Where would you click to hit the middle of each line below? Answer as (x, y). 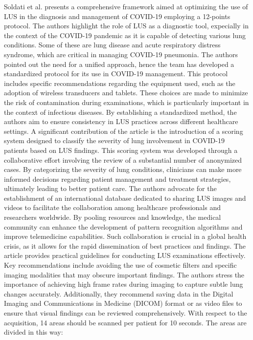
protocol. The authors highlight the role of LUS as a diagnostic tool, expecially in (126, 26)
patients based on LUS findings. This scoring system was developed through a (121, 150)
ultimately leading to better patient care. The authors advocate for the (110, 188)
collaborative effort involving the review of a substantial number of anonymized (123, 159)
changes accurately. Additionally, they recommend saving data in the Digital (119, 293)
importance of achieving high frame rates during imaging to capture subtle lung (124, 284)
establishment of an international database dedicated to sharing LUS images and (125, 198)
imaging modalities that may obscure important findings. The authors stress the (124, 274)
